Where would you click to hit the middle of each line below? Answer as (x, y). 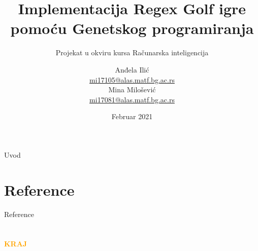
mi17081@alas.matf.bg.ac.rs (132, 99)
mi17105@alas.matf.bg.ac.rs (132, 79)
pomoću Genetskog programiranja (132, 28)
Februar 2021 (132, 116)
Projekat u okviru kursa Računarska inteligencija (132, 52)
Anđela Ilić (132, 69)
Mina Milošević (132, 89)
